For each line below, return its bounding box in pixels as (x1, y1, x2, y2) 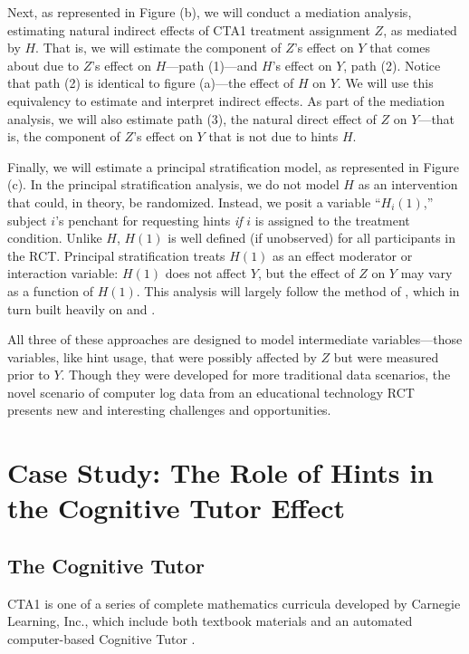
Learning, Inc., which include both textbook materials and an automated (7, 611, 413, 630)
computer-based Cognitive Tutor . (7, 630, 196, 649)
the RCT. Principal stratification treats (7, 245, 225, 264)
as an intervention (358, 175, 458, 194)
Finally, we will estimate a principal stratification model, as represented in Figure (7, 157, 460, 176)
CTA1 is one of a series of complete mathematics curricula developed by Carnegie (7, 593, 461, 612)
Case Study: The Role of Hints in (7, 454, 434, 491)
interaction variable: (7, 264, 119, 283)
